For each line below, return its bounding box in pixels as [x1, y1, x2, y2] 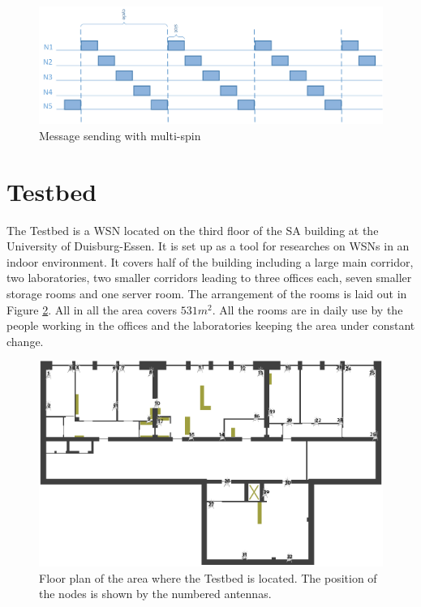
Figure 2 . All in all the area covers [6, 301, 177, 318]
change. [6, 332, 44, 349]
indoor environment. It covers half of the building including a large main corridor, [6, 253, 414, 270]
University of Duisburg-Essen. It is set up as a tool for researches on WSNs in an [6, 237, 410, 254]
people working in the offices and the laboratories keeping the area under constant [6, 317, 415, 334]
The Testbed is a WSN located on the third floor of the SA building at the [6, 221, 379, 238]
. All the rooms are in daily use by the [212, 301, 403, 318]
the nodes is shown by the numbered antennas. [39, 585, 272, 602]
